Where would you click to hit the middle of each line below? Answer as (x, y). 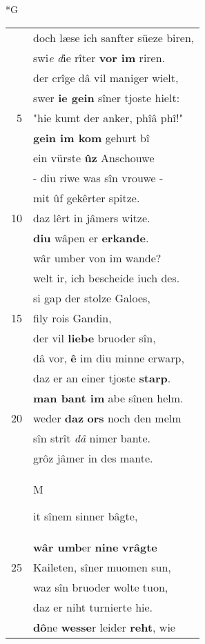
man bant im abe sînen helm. (108, 398)
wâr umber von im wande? (97, 257)
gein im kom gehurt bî (91, 137)
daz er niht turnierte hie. (93, 607)
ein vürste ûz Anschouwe (94, 157)
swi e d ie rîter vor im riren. (99, 57)
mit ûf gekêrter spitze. (87, 197)
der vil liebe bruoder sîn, (95, 338)
